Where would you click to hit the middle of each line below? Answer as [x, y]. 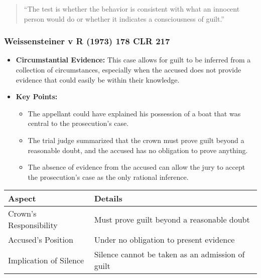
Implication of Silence [46, 260]
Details [108, 198]
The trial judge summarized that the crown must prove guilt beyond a [136, 140]
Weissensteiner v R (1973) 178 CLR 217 [87, 41]
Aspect [22, 198]
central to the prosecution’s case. [78, 123]
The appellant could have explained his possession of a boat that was [134, 113]
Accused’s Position [41, 240]
